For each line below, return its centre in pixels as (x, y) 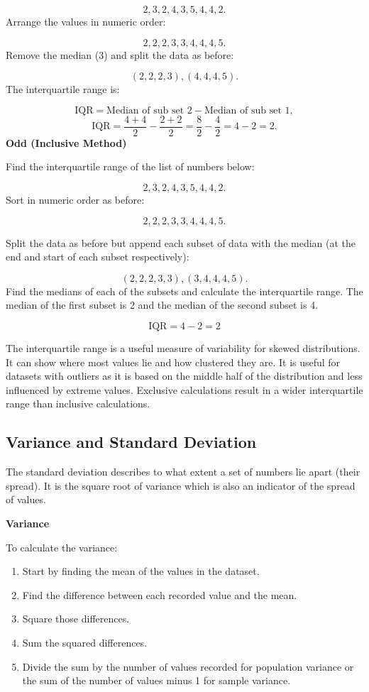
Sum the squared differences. (85, 642)
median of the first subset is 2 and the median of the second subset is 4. (162, 305)
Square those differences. (76, 619)
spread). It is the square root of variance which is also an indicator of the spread (181, 485)
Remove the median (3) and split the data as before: (120, 54)
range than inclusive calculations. (78, 403)
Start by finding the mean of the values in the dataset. (141, 571)
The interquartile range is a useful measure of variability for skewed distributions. (183, 348)
